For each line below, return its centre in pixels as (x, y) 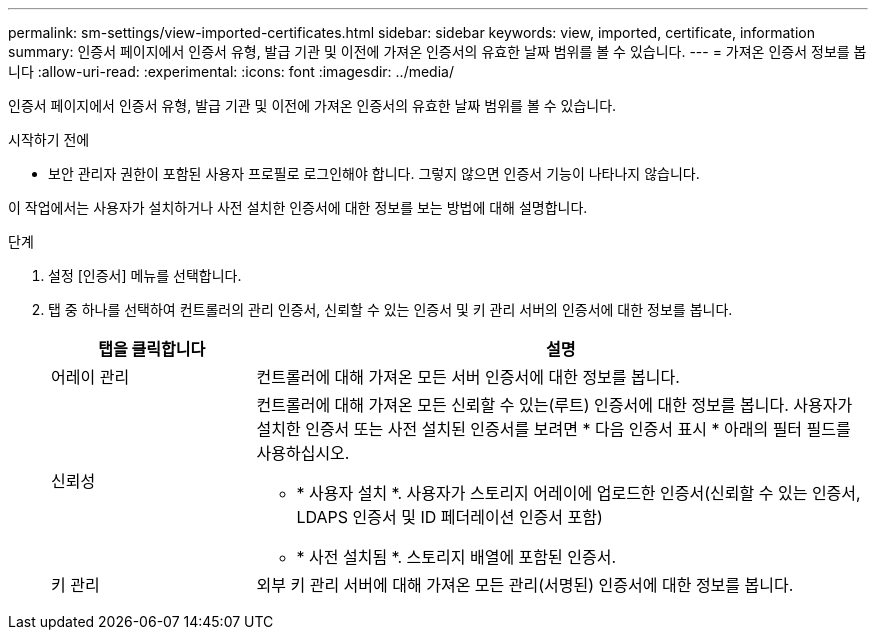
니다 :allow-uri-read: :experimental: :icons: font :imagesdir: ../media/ (231, 71)
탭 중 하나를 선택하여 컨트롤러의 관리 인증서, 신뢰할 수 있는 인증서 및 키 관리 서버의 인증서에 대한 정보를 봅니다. (390, 309)
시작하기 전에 (49, 139)
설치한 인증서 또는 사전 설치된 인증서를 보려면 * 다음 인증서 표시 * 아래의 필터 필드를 (553, 429)
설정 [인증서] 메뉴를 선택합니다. (145, 275)
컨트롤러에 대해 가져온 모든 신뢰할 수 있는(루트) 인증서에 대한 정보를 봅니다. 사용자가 (554, 405)
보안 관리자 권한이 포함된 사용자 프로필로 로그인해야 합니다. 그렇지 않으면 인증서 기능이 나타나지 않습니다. (374, 173)
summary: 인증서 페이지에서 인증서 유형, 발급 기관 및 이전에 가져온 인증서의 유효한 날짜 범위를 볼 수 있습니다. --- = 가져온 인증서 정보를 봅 (437, 51)
